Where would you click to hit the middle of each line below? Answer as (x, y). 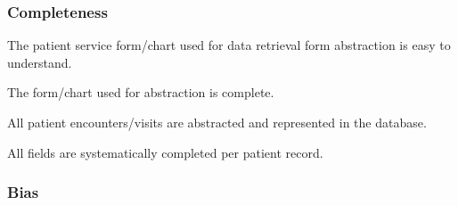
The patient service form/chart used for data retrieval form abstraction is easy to (229, 45)
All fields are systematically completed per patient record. (165, 152)
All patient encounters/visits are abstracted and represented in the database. (217, 122)
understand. (40, 62)
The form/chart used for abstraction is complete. (141, 92)
